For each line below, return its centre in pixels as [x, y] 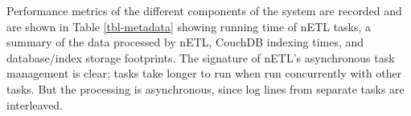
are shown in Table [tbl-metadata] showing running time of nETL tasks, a [189, 26]
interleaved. [35, 104]
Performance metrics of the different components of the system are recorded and [204, 10]
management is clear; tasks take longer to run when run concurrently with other [204, 73]
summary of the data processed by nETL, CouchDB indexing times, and [185, 42]
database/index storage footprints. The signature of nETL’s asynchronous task [201, 57]
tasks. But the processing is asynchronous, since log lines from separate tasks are [205, 88]
